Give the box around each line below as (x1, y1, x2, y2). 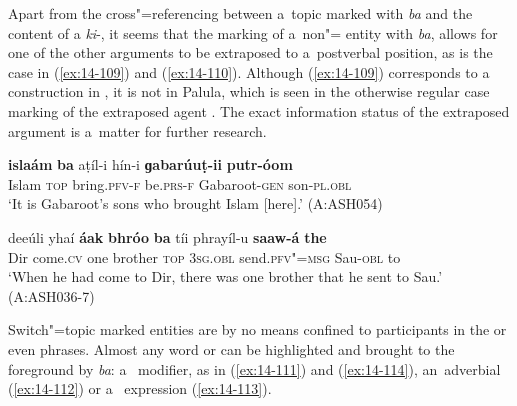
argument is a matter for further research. (8, 120, 267, 141)
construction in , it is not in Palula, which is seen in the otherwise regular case (8, 81, 490, 102)
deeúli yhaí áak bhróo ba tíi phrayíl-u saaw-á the (8, 226, 327, 247)
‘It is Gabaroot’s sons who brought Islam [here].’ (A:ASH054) (8, 193, 383, 214)
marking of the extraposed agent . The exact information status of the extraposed (8, 100, 510, 121)
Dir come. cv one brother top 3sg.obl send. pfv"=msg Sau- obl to (8, 246, 401, 267)
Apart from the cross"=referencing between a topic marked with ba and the (8, 3, 473, 23)
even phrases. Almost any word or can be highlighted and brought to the (8, 338, 455, 359)
